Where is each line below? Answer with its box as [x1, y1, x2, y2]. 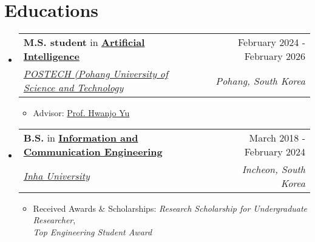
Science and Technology [23, 80, 124, 95]
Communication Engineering [23, 144, 163, 159]
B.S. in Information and [23, 130, 138, 145]
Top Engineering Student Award [33, 225, 152, 238]
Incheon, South [242, 162, 305, 176]
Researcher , [33, 214, 76, 226]
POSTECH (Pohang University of [23, 67, 168, 81]
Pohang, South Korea [215, 73, 305, 88]
